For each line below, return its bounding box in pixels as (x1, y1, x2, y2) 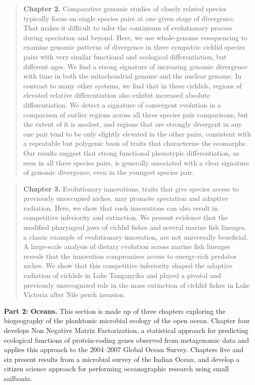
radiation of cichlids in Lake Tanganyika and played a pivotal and (23, 270, 221, 280)
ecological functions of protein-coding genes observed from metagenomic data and (4, 334, 249, 345)
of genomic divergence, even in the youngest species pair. (23, 167, 194, 177)
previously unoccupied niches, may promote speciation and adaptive (23, 193, 228, 203)
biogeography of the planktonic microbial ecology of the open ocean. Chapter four (4, 315, 250, 326)
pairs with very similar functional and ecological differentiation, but (23, 51, 227, 61)
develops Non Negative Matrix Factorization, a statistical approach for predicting (4, 325, 249, 335)
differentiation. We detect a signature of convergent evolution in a (23, 99, 221, 110)
